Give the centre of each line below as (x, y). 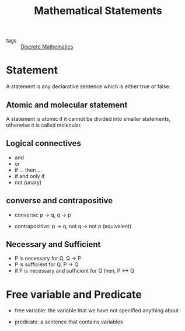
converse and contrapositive (60, 201)
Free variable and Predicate (74, 295)
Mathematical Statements (98, 11)
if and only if (29, 176)
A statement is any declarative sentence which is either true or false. (88, 86)
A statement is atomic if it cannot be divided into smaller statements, (88, 119)
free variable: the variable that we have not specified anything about (97, 311)
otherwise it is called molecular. (44, 125)
